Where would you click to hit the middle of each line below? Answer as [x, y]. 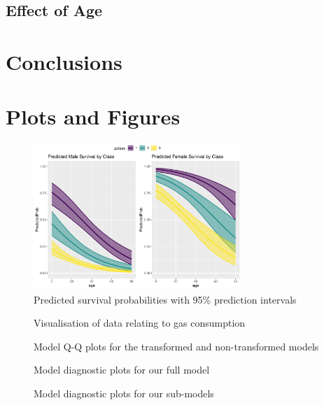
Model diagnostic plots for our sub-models [124, 393]
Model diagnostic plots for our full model [122, 370]
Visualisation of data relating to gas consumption [140, 323]
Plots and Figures [93, 116]
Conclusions [64, 61]
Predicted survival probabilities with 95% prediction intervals [165, 299]
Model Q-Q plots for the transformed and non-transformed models [176, 346]
